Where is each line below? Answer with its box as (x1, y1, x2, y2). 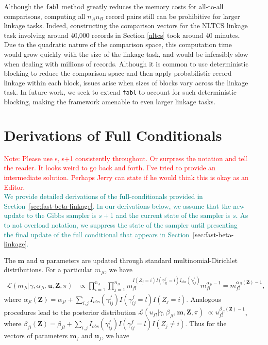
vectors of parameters (4, 330, 68, 341)
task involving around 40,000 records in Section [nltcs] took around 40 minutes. (4, 30, 240, 40)
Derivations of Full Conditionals (4, 125, 222, 145)
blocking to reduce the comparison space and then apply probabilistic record (4, 68, 232, 78)
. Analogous (186, 294, 221, 304)
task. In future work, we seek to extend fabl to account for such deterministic (4, 87, 237, 97)
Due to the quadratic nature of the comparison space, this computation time (4, 39, 232, 49)
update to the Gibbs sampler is (4, 210, 97, 220)
